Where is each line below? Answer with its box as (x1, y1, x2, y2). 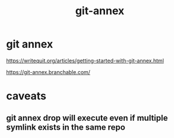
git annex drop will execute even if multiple (6, 113, 168, 123)
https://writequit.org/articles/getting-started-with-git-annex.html (6, 57, 164, 64)
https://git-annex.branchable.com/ (6, 68, 91, 75)
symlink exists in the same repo (6, 122, 126, 132)
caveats (6, 89, 46, 103)
